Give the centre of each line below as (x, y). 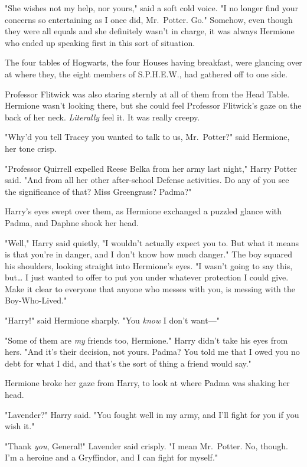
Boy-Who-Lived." (36, 300)
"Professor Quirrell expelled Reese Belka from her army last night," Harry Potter (151, 168)
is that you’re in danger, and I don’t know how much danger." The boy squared (149, 254)
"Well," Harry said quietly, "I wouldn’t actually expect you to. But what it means (152, 242)
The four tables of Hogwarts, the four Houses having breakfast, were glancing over (153, 62)
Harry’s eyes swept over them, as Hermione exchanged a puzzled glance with (143, 211)
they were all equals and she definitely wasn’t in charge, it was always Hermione (150, 31)
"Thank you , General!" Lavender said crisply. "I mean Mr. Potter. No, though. (146, 445)
